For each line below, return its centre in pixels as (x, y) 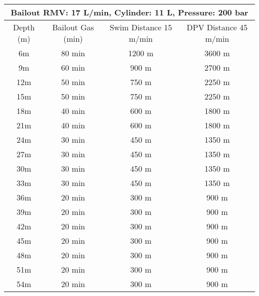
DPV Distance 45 (217, 27)
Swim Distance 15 (141, 27)
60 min (73, 67)
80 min (73, 53)
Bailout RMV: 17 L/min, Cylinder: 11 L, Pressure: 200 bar (129, 12)
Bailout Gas (73, 27)
